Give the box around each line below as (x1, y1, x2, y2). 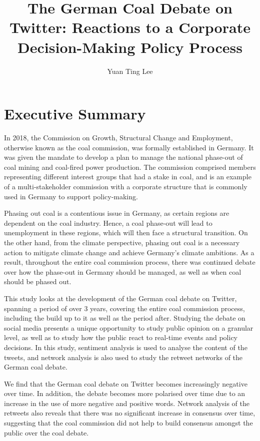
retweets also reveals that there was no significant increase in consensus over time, (4, 408, 255, 418)
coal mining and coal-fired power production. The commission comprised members (4, 161, 256, 172)
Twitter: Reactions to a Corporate (9, 17, 250, 37)
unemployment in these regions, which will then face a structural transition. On (4, 227, 248, 238)
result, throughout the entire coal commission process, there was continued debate (4, 257, 255, 267)
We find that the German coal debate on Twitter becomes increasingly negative (4, 378, 247, 389)
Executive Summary (4, 103, 146, 124)
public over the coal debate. (4, 427, 89, 438)
